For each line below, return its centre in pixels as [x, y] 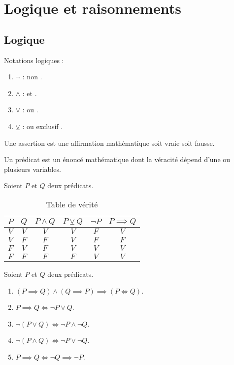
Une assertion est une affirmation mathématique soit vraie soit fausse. [109, 143]
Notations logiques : [34, 60]
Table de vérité [72, 204]
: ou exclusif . [43, 126]
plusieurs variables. [33, 169]
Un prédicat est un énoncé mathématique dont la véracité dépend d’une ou [117, 159]
